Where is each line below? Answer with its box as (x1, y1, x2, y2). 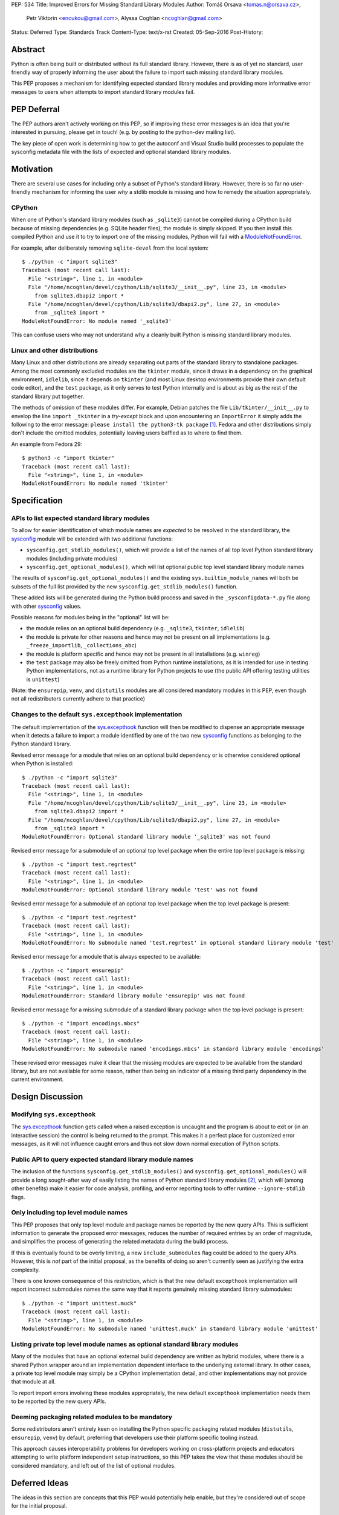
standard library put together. (11, 393, 85, 400)
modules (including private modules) (26, 554, 118, 562)
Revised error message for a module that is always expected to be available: (11, 953, 201, 960)
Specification (11, 496, 63, 506)
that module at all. (11, 1378, 56, 1385)
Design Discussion (11, 1091, 83, 1102)
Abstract (11, 44, 45, 55)
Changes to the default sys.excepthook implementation (11, 710, 182, 719)
